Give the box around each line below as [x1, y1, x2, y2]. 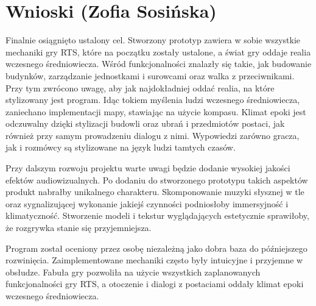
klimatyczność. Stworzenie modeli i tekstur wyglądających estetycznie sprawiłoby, [5, 209, 309, 222]
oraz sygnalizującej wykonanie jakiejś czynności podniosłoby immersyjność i [5, 197, 289, 210]
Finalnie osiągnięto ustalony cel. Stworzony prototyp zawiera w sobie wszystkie [5, 34, 301, 46]
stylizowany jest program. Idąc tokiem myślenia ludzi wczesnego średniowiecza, [5, 93, 300, 106]
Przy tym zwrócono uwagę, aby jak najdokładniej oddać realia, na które [5, 81, 275, 94]
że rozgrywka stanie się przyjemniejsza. [5, 221, 152, 234]
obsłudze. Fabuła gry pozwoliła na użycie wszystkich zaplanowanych [5, 265, 261, 278]
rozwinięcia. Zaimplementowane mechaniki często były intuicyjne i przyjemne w [5, 254, 303, 266]
